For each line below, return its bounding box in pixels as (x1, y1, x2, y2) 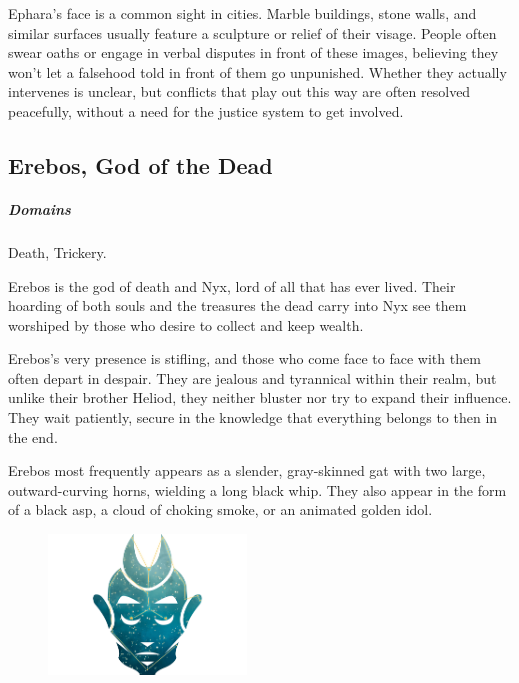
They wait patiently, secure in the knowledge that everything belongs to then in (8, 407, 498, 428)
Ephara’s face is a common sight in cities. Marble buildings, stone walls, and (8, 3, 477, 23)
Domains (8, 198, 71, 219)
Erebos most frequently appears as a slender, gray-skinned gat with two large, (8, 460, 486, 481)
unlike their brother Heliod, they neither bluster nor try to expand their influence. (8, 387, 512, 408)
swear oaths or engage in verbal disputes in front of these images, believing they (8, 42, 499, 63)
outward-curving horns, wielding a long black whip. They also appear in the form (8, 479, 507, 500)
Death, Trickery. (8, 241, 107, 262)
